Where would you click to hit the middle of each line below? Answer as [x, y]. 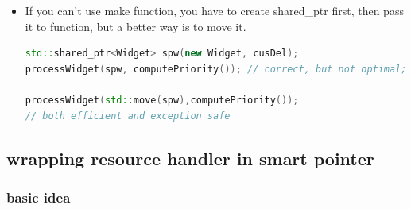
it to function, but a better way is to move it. [136, 26]
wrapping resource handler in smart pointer [190, 158]
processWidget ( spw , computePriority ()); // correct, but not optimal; [216, 69]
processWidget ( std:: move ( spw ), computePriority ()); [162, 100]
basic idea [39, 197]
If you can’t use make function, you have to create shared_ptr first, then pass [214, 10]
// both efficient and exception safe [128, 116]
